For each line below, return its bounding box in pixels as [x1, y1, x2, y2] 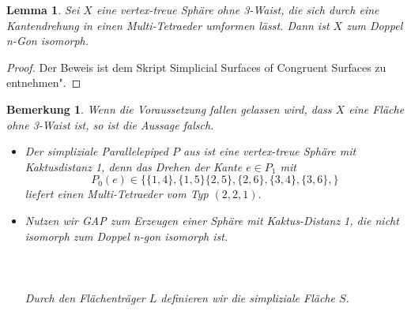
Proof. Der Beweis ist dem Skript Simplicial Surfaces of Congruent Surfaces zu [6, 58, 386, 75]
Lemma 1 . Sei [6, 2, 80, 17]
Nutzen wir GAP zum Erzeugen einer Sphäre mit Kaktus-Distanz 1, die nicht [25, 212, 399, 228]
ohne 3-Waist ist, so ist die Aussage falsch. [6, 116, 214, 133]
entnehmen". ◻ [6, 74, 81, 91]
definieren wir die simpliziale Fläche [160, 289, 335, 305]
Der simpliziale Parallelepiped [25, 143, 168, 159]
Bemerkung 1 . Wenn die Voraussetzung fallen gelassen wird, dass [6, 100, 332, 117]
